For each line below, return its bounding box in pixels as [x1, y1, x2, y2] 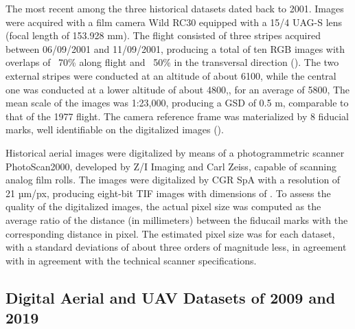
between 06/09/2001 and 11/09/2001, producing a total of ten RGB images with [5, 41, 345, 56]
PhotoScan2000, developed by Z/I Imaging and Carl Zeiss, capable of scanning [5, 159, 336, 173]
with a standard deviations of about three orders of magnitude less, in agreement [5, 240, 347, 254]
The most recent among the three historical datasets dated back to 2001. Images [5, 1, 344, 15]
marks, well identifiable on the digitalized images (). [5, 122, 224, 137]
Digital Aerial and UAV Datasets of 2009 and [5, 286, 336, 308]
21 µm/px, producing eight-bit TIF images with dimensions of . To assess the [5, 185, 331, 200]
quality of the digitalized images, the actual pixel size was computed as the [5, 199, 321, 214]
